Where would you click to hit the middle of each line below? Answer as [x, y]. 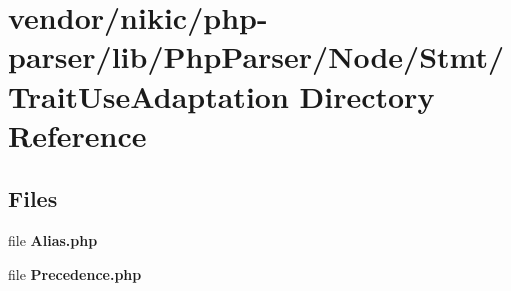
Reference [77, 134]
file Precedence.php [75, 273]
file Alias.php [53, 240]
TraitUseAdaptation [148, 95]
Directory [367, 95]
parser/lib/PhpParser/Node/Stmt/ [256, 56]
